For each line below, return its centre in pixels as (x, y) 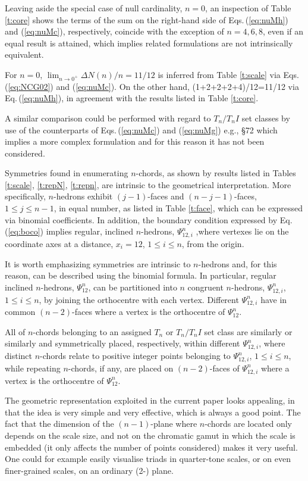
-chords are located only (248, 424)
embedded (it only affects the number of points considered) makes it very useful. (151, 447)
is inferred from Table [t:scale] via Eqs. (228, 74)
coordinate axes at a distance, (59, 243)
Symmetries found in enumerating (67, 173)
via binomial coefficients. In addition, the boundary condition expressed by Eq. (149, 219)
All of (15, 331)
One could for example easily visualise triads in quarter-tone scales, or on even (148, 459)
